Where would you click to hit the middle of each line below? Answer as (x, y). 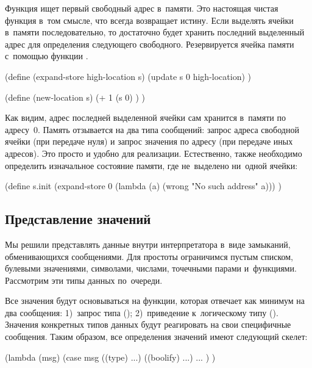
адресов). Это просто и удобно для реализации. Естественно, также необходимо (154, 153)
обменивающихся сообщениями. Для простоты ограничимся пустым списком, (149, 256)
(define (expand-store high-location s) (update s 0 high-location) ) (128, 76)
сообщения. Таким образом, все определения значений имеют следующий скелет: (156, 337)
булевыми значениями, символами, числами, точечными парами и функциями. (151, 268)
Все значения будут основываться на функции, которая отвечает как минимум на (155, 301)
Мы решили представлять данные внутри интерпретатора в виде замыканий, (148, 244)
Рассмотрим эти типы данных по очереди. (84, 280)
